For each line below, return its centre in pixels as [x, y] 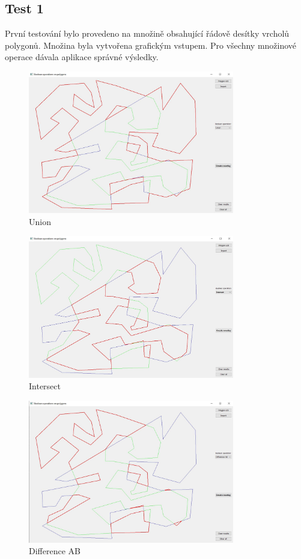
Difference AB [55, 551]
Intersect [45, 386]
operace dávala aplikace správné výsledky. [82, 57]
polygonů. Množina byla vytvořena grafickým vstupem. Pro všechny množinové [151, 45]
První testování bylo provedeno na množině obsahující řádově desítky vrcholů [147, 33]
